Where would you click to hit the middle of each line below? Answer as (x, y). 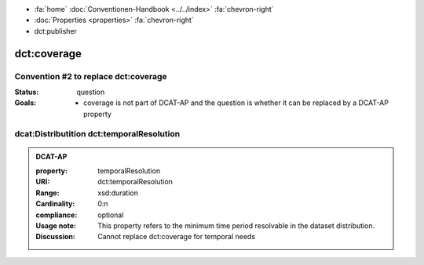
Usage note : (56, 226)
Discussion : (56, 237)
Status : (27, 92)
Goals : (26, 103)
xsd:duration (118, 193)
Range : (48, 193)
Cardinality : (55, 204)
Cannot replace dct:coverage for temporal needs (176, 237)
